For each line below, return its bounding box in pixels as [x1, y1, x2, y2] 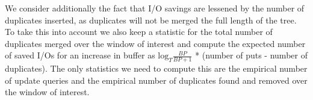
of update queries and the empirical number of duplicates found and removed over [5, 73, 308, 86]
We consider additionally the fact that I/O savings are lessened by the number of [5, 2, 305, 14]
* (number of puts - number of [195, 49, 308, 61]
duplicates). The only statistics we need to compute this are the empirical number [5, 62, 308, 75]
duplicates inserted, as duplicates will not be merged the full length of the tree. [5, 13, 297, 26]
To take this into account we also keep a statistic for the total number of [5, 25, 273, 38]
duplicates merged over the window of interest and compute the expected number [5, 37, 306, 49]
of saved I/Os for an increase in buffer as [5, 49, 155, 61]
